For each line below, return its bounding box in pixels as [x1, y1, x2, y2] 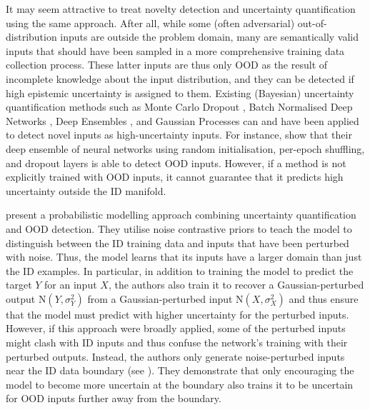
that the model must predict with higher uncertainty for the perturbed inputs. [6, 306, 349, 321]
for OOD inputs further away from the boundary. [6, 391, 221, 406]
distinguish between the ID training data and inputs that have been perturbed [6, 235, 349, 250]
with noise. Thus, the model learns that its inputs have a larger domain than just [6, 249, 362, 264]
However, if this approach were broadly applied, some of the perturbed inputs [6, 321, 346, 336]
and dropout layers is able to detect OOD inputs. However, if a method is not [6, 155, 346, 170]
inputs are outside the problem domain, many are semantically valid [60, 29, 359, 44]
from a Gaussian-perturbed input [87, 291, 233, 306]
